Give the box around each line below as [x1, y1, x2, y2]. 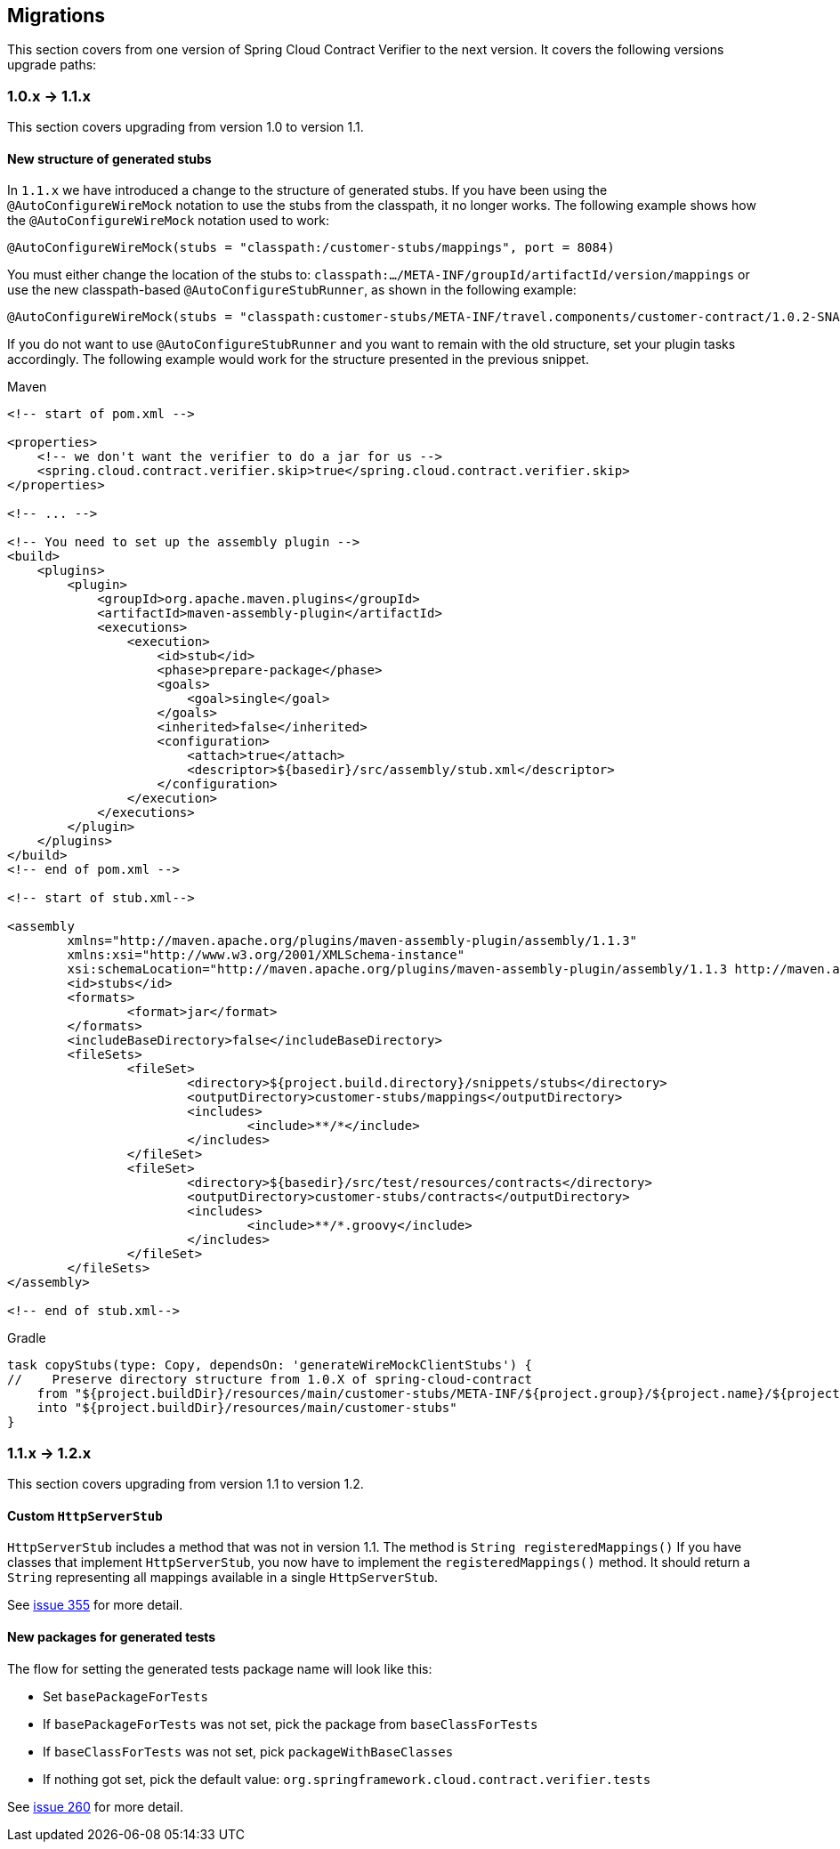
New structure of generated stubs [7, 150, 212, 166]
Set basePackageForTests [43, 1688, 208, 1704]
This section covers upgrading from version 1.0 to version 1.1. [7, 119, 364, 135]
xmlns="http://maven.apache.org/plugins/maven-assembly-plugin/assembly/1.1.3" [67, 933, 638, 949]
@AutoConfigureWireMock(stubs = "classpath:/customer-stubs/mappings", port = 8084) [7, 240, 615, 255]
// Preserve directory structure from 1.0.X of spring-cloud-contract [7, 1372, 533, 1387]
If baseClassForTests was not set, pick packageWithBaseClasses [43, 1743, 454, 1759]
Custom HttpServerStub [7, 1507, 163, 1523]
